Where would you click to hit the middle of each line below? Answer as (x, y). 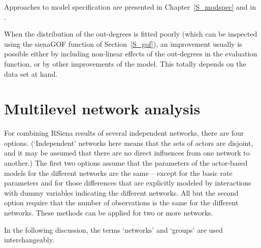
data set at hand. (31, 73)
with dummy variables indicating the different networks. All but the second (121, 192)
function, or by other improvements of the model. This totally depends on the (125, 63)
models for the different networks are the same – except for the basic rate (118, 173)
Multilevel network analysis (102, 108)
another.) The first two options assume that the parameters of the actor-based (126, 163)
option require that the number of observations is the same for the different (121, 203)
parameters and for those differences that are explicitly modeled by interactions (128, 183)
